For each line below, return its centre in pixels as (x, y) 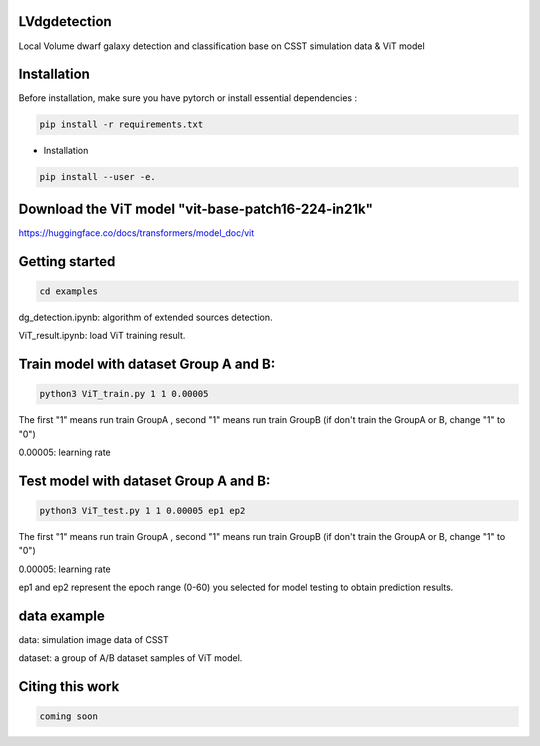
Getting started (67, 261)
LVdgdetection (65, 21)
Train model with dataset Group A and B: (147, 364)
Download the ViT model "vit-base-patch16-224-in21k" (196, 208)
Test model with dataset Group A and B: (144, 480)
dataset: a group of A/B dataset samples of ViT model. (130, 658)
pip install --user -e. (98, 177)
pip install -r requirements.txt (121, 124)
